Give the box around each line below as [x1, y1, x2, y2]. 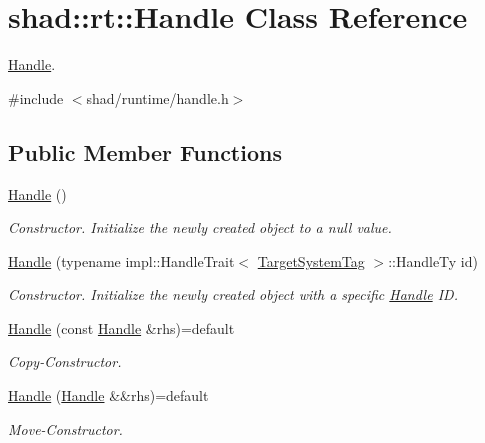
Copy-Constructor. [8, 351, 122, 372]
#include [8, 87, 64, 108]
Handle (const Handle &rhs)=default [8, 317, 235, 338]
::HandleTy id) [388, 250, 478, 271]
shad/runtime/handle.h [86, 87, 229, 108]
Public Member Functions [8, 136, 282, 167]
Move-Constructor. [8, 418, 123, 439]
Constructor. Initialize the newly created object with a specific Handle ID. [8, 284, 458, 305]
